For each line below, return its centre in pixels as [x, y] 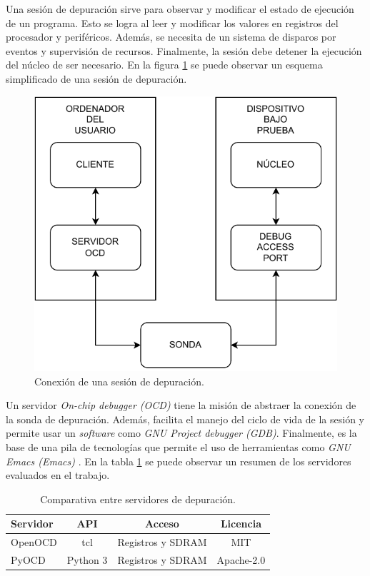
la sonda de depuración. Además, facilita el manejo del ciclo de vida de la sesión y [185, 419]
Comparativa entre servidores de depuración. [138, 499]
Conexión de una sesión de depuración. [119, 381]
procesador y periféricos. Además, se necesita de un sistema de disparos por [171, 37]
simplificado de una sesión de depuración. [96, 78]
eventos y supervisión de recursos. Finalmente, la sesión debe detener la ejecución [184, 50]
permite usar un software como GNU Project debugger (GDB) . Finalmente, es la [181, 433]
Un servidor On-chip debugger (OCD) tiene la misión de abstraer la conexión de [181, 405]
